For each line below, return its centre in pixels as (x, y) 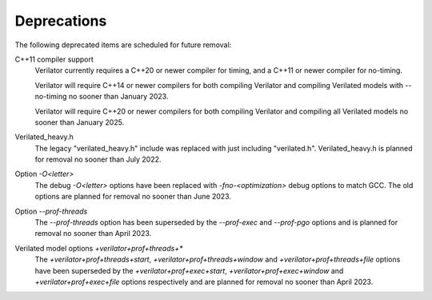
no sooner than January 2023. (118, 97)
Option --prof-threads (51, 211)
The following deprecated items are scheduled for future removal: (123, 45)
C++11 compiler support (54, 59)
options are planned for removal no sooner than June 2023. (133, 197)
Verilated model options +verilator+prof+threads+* (99, 248)
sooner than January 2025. (80, 122)
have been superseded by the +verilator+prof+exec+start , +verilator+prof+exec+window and (189, 270)
